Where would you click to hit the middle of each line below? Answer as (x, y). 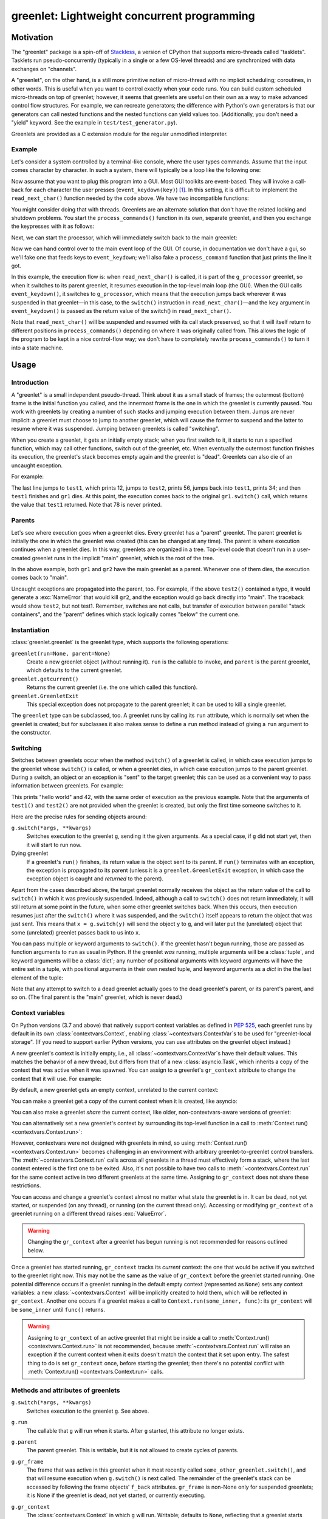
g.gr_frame (27, 1462)
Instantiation (30, 630)
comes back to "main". (39, 578)
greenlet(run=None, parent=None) (61, 653)
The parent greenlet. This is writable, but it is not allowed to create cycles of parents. (132, 1450)
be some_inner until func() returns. (58, 1309)
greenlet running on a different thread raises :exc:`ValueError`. (89, 1214)
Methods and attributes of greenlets (66, 1390)
